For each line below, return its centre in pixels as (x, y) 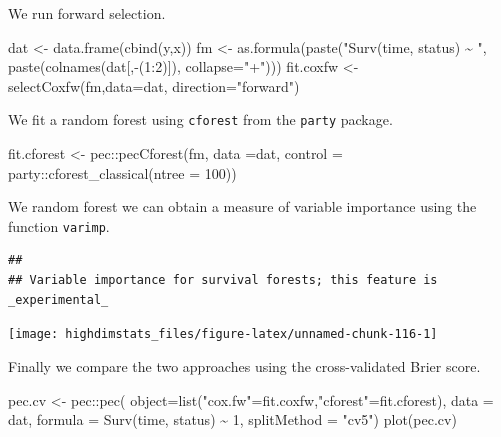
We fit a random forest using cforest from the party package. (200, 119)
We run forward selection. (87, 13)
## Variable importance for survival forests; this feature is (223, 280)
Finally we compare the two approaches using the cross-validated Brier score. (244, 365)
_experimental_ (58, 299)
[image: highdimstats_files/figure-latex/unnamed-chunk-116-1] (223, 334)
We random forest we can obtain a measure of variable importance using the (242, 206)
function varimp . (59, 225)
